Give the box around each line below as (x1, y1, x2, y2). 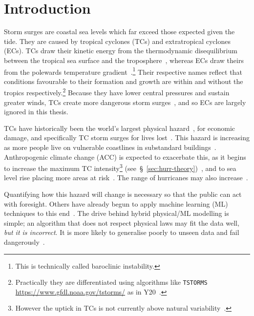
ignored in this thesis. (4, 106, 68, 117)
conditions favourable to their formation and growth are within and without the (4, 76, 243, 86)
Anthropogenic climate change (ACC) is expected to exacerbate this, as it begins (4, 151, 246, 162)
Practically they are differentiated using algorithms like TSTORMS (15, 277, 208, 287)
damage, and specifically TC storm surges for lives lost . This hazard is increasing (4, 132, 250, 143)
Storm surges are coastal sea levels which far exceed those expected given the (4, 26, 235, 37)
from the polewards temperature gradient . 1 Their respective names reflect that (4, 65, 242, 77)
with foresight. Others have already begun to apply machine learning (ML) (4, 198, 228, 209)
